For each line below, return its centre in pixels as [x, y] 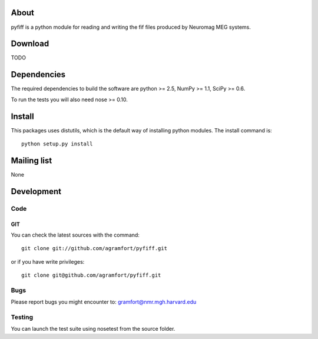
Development [36, 191]
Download [30, 44]
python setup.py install [57, 144]
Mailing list [32, 160]
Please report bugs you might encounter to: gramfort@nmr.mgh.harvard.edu [104, 302]
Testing [22, 317]
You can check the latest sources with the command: [75, 235]
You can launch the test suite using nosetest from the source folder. [93, 329]
